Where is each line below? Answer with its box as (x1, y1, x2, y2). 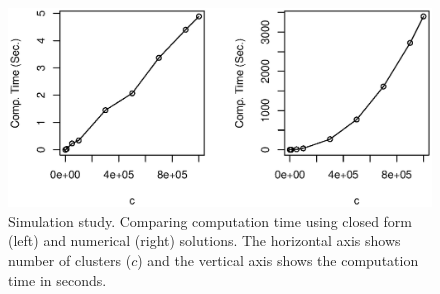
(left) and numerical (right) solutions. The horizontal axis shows (8, 230, 401, 251)
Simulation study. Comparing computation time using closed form (8, 210, 413, 231)
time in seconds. (8, 269, 107, 290)
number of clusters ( (8, 249, 132, 270)
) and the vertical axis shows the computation (137, 249, 419, 270)
